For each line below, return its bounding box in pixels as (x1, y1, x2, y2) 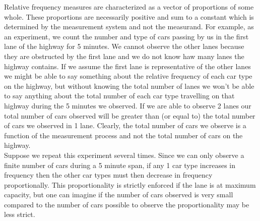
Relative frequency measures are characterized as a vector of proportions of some (4, 2, 254, 12)
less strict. (4, 209, 35, 219)
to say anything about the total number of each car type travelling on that (4, 90, 235, 101)
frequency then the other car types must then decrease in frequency (4, 170, 213, 180)
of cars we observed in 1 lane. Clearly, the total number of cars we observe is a (4, 120, 246, 131)
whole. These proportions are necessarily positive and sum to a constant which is (4, 11, 254, 22)
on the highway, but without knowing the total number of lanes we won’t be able (4, 80, 254, 91)
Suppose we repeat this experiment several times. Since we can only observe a (4, 149, 244, 160)
